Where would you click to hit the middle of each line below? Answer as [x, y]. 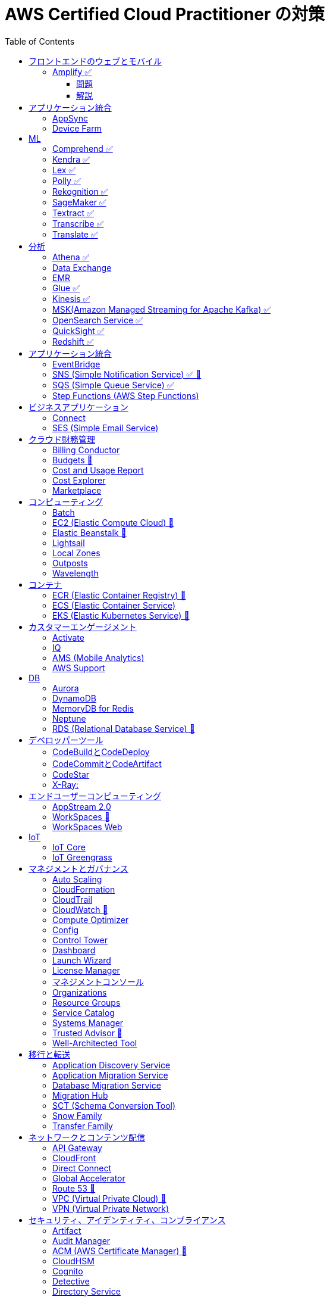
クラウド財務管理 [62, 439]
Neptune [69, 718]
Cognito [68, 1271]
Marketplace [77, 490]
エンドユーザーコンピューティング [95, 796]
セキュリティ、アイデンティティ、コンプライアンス [127, 1220]
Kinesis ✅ [71, 298]
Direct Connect [82, 1168]
